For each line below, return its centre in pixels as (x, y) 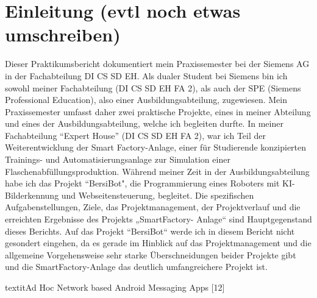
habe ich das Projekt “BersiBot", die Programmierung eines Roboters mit (142, 183)
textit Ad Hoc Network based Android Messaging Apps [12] (115, 287)
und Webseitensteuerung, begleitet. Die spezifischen (158, 195)
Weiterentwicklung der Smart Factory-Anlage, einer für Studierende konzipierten (156, 147)
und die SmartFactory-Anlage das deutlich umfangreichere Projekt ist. (136, 267)
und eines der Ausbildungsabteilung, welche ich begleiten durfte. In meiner (144, 123)
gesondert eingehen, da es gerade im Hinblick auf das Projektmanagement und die (158, 243)
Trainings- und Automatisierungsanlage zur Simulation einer (118, 159)
